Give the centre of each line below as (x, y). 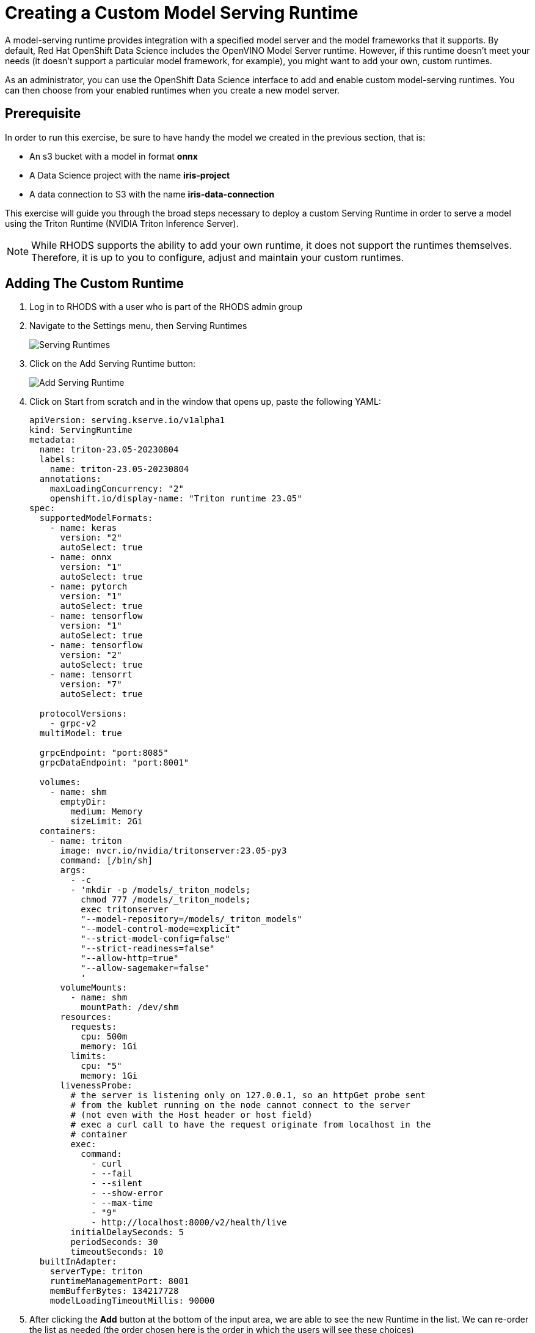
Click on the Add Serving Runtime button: (113, 364)
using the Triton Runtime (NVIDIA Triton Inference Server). (122, 223)
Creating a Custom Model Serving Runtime (182, 13)
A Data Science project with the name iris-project (130, 175)
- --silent (117, 1183)
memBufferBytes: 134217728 (114, 1291)
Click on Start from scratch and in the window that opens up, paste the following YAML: (205, 402)
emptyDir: (83, 802)
